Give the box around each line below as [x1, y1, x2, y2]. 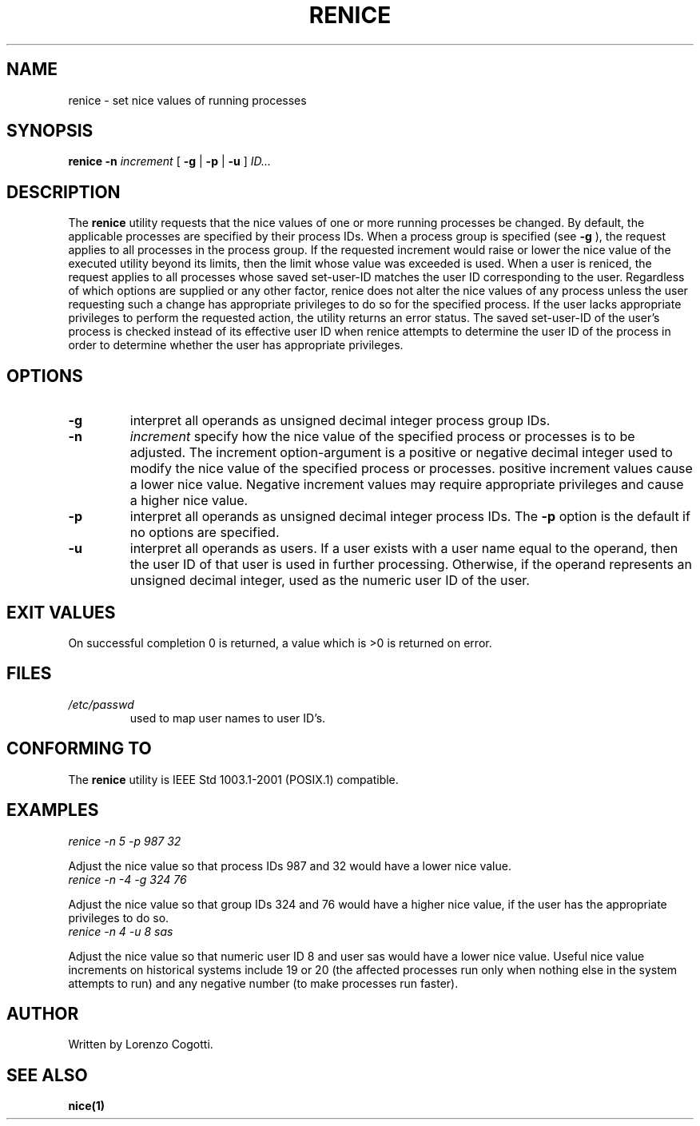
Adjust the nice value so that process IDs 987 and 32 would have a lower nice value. [68, 858, 511, 873]
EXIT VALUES [6, 602, 116, 623]
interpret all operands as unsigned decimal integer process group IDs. [129, 412, 551, 429]
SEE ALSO [6, 1064, 88, 1085]
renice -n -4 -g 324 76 [68, 872, 187, 886]
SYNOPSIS [6, 121, 93, 141]
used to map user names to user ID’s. [129, 710, 326, 725]
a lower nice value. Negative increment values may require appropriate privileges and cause [129, 476, 684, 493]
